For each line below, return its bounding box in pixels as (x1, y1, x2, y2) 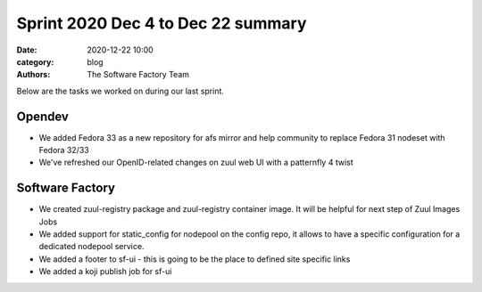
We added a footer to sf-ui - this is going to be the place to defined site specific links (38, 254, 351, 264)
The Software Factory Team (87, 69, 190, 80)
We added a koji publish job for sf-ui (38, 266, 172, 277)
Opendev (16, 109, 69, 124)
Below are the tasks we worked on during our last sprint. (16, 85, 225, 96)
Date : (16, 45, 37, 55)
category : (16, 56, 54, 67)
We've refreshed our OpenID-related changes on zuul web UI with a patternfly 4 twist (38, 157, 354, 168)
